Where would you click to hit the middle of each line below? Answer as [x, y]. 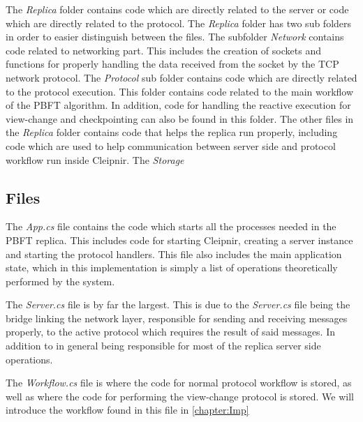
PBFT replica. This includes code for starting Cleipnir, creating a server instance [179, 240]
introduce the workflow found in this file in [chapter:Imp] [127, 410]
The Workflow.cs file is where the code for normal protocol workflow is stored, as [179, 383]
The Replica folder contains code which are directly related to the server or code [177, 9]
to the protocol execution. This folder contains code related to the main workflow [180, 91]
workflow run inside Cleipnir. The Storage [95, 159]
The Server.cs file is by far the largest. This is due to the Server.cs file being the [178, 304]
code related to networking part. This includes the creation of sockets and [163, 50]
